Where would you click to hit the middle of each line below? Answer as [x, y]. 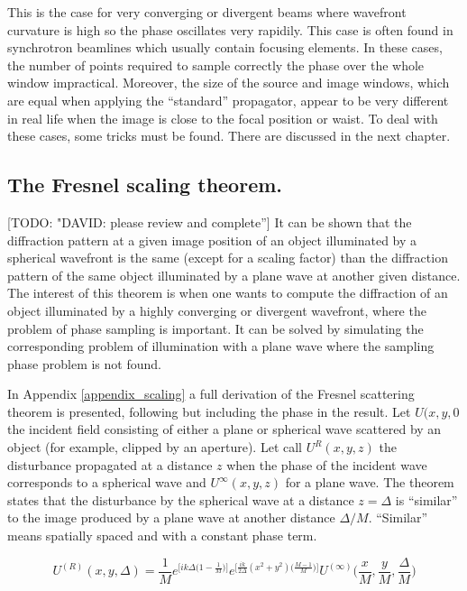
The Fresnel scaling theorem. [145, 185]
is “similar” [426, 499]
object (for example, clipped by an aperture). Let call [155, 447]
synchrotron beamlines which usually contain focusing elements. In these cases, [225, 47]
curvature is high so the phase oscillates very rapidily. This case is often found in [230, 29]
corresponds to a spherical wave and [107, 482]
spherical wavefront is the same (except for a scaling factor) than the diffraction [228, 258]
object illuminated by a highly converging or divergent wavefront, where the [217, 310]
